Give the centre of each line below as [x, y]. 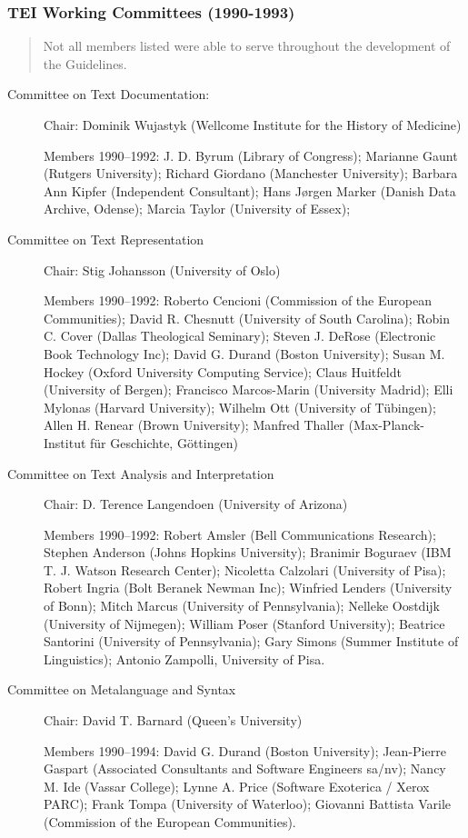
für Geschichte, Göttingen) [164, 442]
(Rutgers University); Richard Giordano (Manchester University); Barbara [251, 173]
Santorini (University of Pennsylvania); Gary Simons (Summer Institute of [251, 641]
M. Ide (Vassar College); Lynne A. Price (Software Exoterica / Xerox [237, 786]
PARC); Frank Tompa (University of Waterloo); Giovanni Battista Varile [248, 804]
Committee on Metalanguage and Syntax [122, 689]
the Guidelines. [85, 63]
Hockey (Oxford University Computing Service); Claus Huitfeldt [223, 371]
